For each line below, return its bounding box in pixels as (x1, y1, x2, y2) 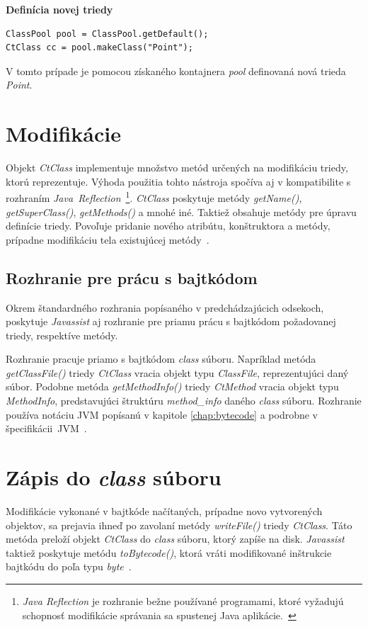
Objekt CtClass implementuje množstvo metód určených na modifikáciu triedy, (6, 160, 348, 175)
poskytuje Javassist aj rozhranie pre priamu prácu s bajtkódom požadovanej (6, 314, 336, 329)
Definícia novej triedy (6, 2, 113, 16)
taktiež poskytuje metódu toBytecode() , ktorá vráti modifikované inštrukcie (6, 545, 332, 560)
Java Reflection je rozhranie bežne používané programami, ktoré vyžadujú (22, 593, 344, 608)
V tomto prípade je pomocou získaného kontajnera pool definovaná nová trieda (6, 63, 346, 78)
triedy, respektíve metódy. (6, 327, 118, 342)
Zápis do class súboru (6, 463, 222, 492)
